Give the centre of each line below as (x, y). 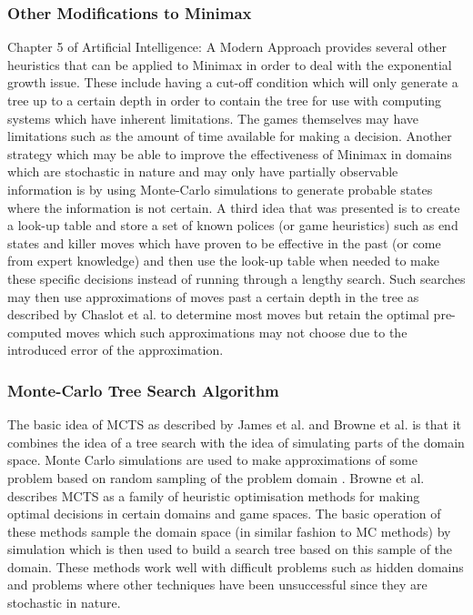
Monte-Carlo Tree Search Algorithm (143, 390)
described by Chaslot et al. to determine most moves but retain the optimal (218, 314)
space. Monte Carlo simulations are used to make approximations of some (212, 460)
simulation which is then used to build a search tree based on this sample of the (230, 549)
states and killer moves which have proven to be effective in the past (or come (224, 242)
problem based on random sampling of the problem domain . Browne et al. (216, 477)
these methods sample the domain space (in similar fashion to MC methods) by (229, 531)
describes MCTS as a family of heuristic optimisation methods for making (214, 495)
